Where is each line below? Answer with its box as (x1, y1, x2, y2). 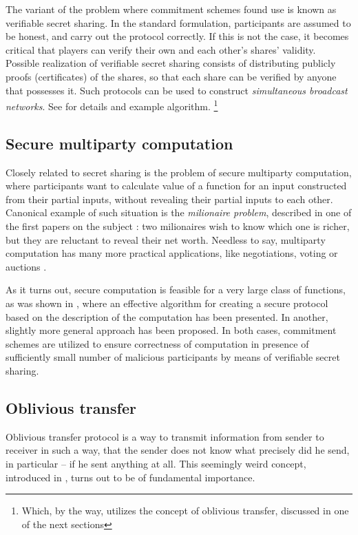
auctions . (6, 259, 47, 273)
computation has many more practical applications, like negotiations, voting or (6, 246, 338, 260)
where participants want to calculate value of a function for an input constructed (6, 178, 347, 193)
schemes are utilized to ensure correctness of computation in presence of (6, 336, 309, 350)
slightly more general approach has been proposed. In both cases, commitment (6, 323, 337, 337)
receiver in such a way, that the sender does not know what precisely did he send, (6, 443, 350, 457)
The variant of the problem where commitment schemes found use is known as (6, 2, 337, 16)
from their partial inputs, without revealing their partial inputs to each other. (6, 191, 333, 206)
